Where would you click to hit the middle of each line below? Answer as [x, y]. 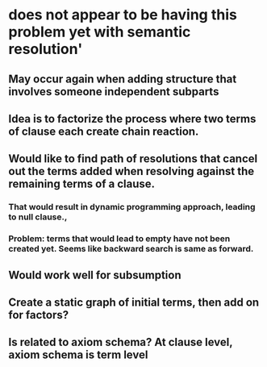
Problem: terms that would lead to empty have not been [119, 239]
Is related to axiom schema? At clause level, [121, 342]
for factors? [39, 315]
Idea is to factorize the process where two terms [132, 119]
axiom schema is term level [78, 355]
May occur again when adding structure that [123, 79]
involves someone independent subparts [114, 92]
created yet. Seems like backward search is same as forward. [131, 249]
